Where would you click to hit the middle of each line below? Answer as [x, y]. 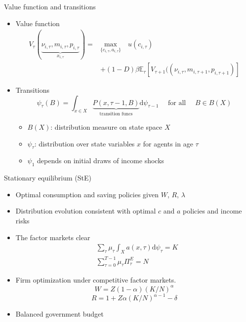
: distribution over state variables [84, 143]
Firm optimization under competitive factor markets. [96, 280]
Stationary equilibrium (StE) [48, 178]
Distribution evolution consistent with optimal [86, 211]
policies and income [212, 211]
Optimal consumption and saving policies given [87, 194]
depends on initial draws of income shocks [101, 161]
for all [177, 103]
